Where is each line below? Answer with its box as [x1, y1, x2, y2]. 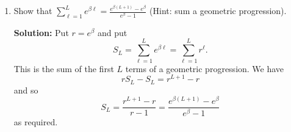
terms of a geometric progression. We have [125, 62, 284, 75]
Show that [13, 4, 52, 17]
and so [13, 83, 38, 96]
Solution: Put [13, 26, 69, 38]
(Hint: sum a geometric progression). [149, 4, 287, 17]
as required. [13, 116, 58, 128]
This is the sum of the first [13, 62, 114, 75]
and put [98, 26, 128, 38]
